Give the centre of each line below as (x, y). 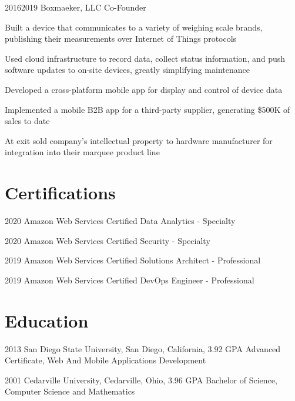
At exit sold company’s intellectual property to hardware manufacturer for (139, 140)
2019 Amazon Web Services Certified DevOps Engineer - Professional (130, 280)
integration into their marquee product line (82, 152)
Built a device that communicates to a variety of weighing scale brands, (134, 27)
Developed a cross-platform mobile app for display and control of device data (144, 89)
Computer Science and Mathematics (70, 391)
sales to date (27, 121)
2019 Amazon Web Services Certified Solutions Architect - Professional (133, 260)
